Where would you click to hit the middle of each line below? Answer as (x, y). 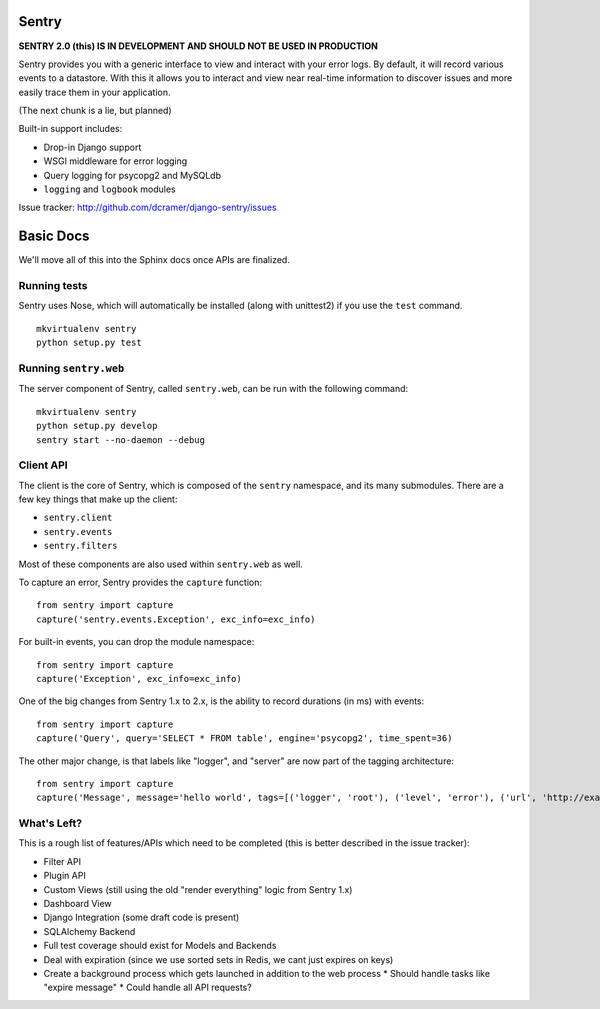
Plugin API (65, 876)
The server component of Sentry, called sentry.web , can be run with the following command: (213, 389)
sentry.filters (81, 546)
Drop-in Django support (92, 147)
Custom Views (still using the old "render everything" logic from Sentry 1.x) (198, 889)
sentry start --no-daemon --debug (120, 439)
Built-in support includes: (70, 129)
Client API (43, 465)
